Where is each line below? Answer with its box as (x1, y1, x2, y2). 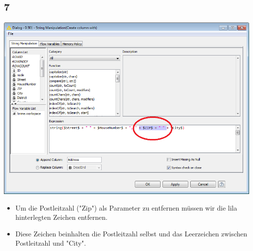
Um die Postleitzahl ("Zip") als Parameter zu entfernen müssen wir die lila (15, 202, 237, 212)
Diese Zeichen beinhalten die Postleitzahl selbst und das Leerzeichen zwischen (15, 228, 248, 238)
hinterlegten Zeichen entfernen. (15, 212, 108, 222)
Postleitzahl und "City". (15, 238, 86, 248)
